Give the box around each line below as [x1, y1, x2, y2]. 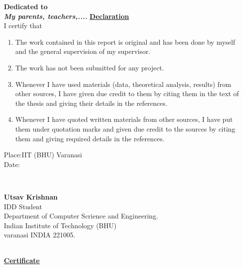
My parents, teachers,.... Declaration [4, 11, 129, 21]
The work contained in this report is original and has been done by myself [15, 36, 235, 47]
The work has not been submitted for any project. [15, 62, 164, 72]
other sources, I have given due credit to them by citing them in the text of [15, 88, 239, 99]
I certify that [4, 20, 42, 31]
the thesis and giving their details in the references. [15, 98, 167, 108]
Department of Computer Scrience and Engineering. [4, 211, 158, 221]
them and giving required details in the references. [15, 133, 165, 143]
